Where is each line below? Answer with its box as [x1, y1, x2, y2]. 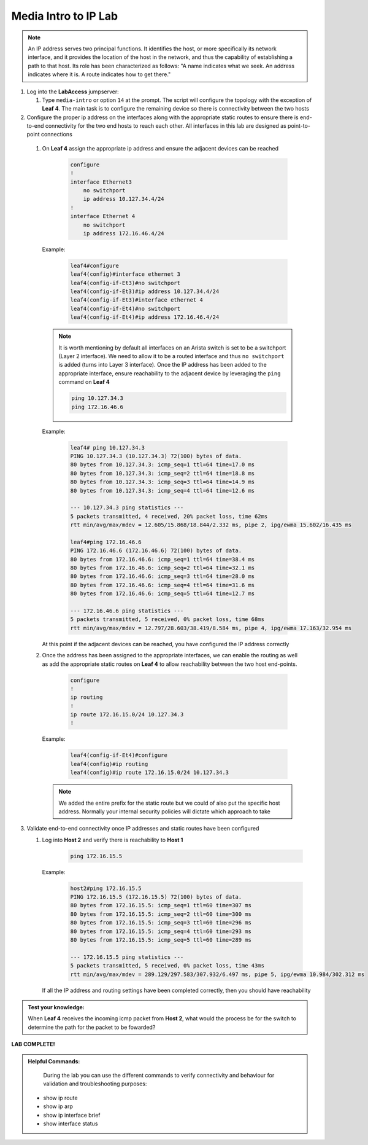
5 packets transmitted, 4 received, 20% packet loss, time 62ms [70, 513, 268, 520]
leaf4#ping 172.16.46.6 [70, 538, 142, 545]
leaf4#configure [70, 262, 120, 269]
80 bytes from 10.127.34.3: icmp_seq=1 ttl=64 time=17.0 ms [70, 461, 255, 468]
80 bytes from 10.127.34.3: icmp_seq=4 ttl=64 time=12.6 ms [70, 487, 255, 494]
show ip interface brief [43, 1111, 101, 1119]
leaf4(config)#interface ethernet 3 [70, 271, 181, 278]
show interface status [43, 1120, 98, 1127]
